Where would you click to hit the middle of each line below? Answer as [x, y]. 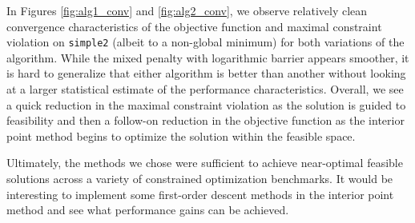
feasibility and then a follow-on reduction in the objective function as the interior [205, 120]
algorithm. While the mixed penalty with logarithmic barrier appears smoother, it [208, 57]
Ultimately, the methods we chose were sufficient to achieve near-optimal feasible [205, 163]
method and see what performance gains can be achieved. [148, 210]
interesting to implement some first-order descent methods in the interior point [200, 194]
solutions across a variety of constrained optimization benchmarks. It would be [200, 178]
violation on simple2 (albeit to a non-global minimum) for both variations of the [205, 42]
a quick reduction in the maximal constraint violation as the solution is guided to [206, 104]
